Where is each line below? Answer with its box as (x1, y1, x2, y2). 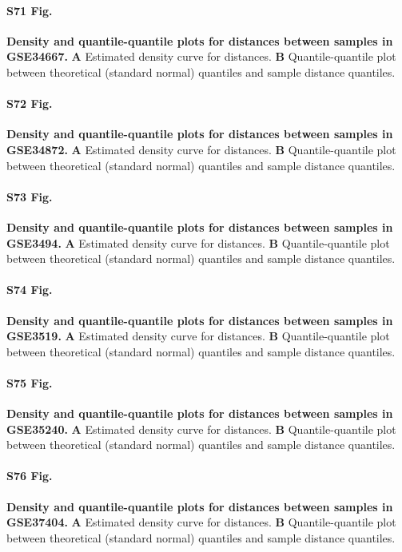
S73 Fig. (6, 188, 53, 205)
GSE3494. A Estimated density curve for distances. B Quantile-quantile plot (6, 234, 390, 251)
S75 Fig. (6, 374, 53, 391)
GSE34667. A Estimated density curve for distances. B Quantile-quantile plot (6, 48, 396, 65)
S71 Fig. (6, 2, 53, 18)
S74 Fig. (6, 281, 53, 298)
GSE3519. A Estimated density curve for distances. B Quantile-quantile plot (6, 328, 390, 344)
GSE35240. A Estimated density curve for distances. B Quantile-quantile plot (6, 420, 396, 437)
